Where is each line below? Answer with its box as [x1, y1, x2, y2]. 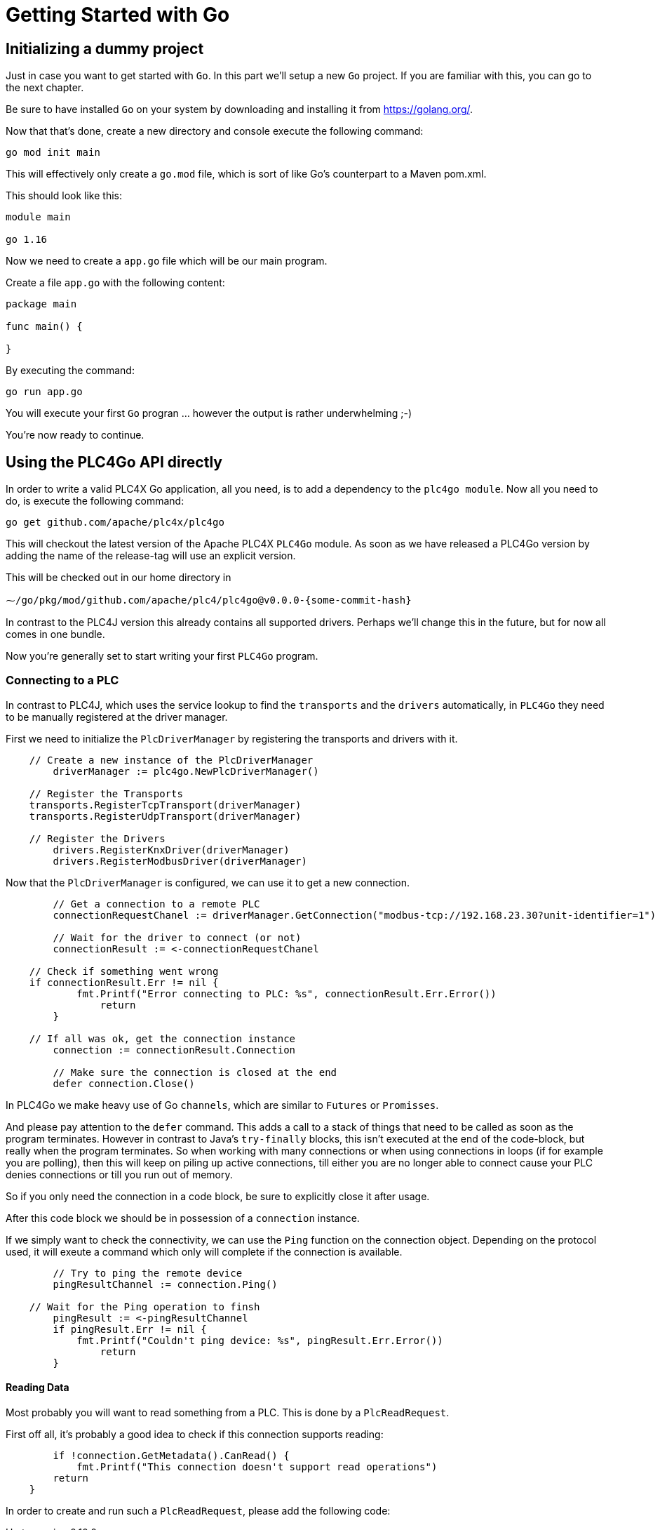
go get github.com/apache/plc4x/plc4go [6, 517, 224, 528]
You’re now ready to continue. [6, 429, 144, 441]
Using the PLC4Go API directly [6, 453, 222, 471]
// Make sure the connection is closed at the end [53, 1066, 337, 1078]
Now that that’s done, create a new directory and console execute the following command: [6, 125, 424, 138]
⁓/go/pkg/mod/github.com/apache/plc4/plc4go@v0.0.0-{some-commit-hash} [6, 594, 412, 606]
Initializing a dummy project [6, 39, 204, 58]
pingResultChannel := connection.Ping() [53, 1278, 278, 1290]
